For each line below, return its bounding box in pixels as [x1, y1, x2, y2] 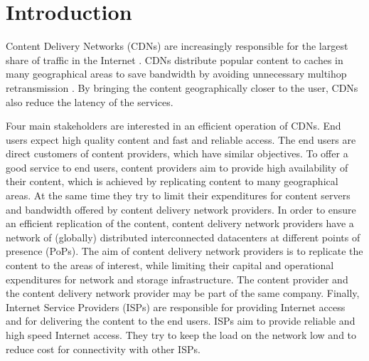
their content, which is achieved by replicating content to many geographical [6, 174, 338, 189]
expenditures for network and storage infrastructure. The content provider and [6, 271, 348, 286]
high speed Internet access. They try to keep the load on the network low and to [6, 328, 357, 342]
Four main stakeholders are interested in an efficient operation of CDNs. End [6, 118, 341, 133]
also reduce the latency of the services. [6, 94, 173, 109]
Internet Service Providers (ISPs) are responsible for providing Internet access [6, 299, 346, 314]
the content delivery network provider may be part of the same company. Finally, [6, 286, 360, 300]
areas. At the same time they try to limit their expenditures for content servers [6, 188, 351, 203]
